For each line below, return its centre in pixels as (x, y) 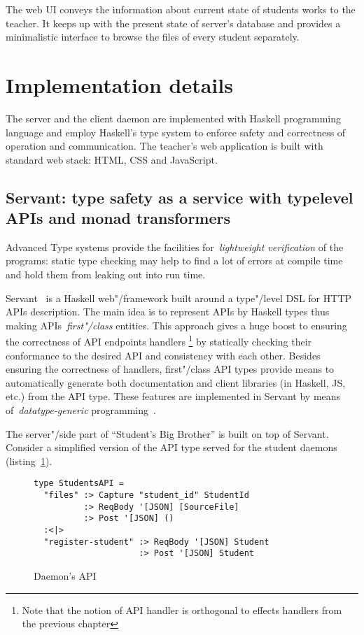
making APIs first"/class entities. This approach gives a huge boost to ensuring (176, 325)
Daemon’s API (65, 576)
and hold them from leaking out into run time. (106, 274)
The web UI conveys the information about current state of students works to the (181, 9)
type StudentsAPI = (79, 484)
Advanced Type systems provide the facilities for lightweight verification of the (175, 247)
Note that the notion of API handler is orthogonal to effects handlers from (182, 609)
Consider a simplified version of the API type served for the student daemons (171, 447)
